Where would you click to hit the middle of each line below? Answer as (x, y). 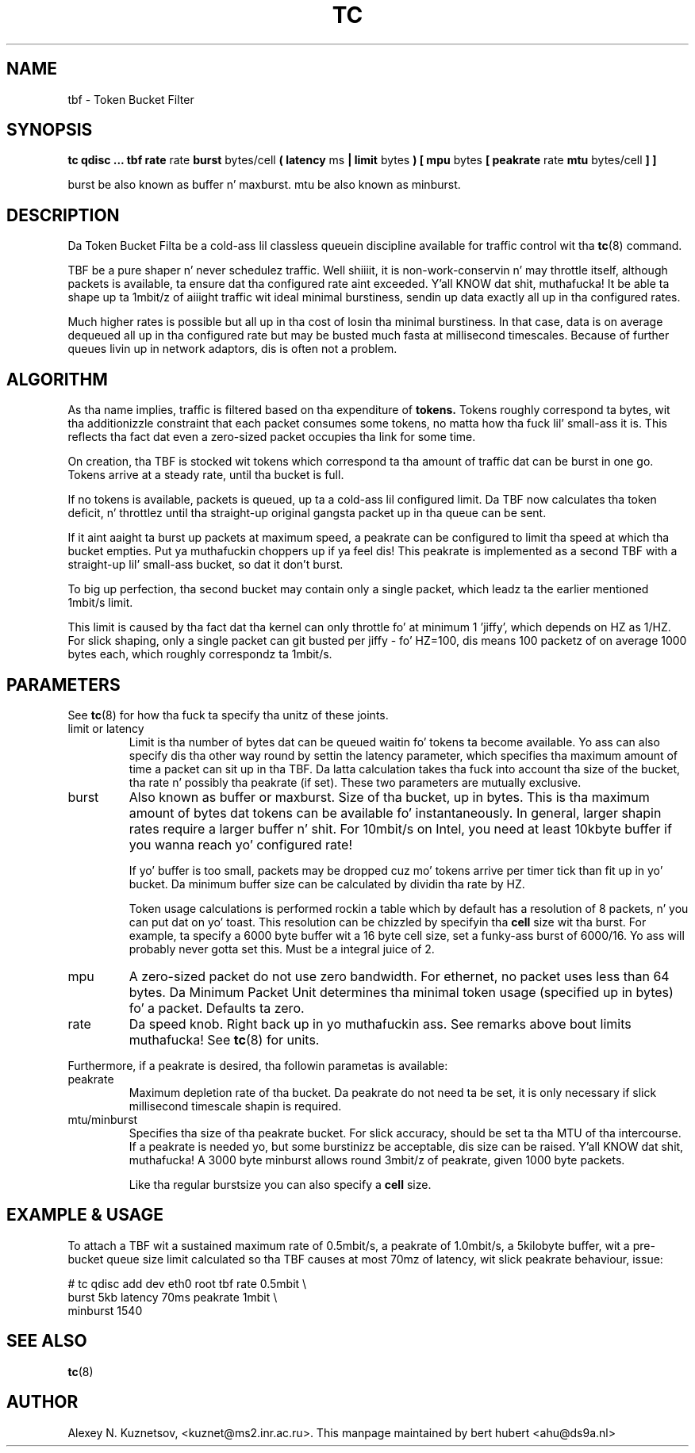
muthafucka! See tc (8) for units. (224, 1039)
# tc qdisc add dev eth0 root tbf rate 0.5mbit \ (187, 1283)
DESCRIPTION (63, 215)
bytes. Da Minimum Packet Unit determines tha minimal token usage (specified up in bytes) (401, 992)
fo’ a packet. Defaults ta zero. (217, 1008)
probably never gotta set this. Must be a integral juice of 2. (282, 949)
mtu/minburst (103, 1119)
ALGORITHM (57, 379)
